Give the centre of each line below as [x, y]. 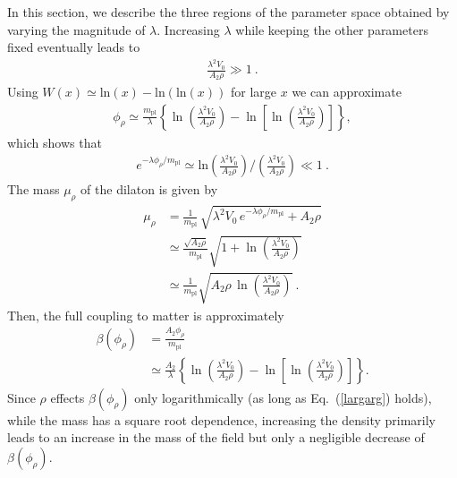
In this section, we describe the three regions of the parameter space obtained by [228, 12]
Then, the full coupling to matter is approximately [146, 315]
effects [68, 397]
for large [254, 91]
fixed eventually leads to [74, 47]
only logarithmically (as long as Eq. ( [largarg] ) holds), [283, 397]
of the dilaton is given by [149, 189]
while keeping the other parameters [332, 29]
